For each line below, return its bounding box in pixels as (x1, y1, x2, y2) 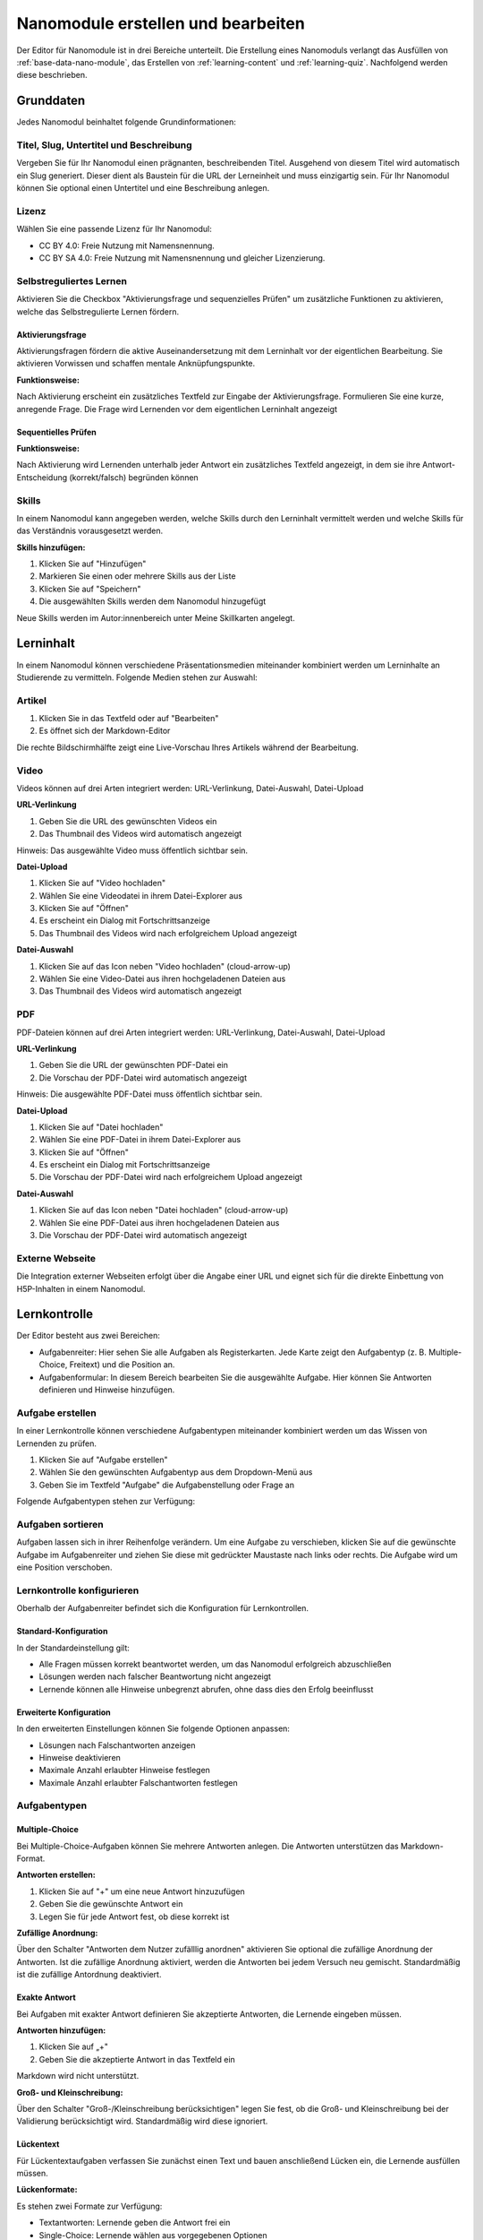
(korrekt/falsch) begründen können (68, 471, 199, 483)
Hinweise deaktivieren (38, 1752, 121, 1762)
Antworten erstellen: (16, 1869, 96, 1881)
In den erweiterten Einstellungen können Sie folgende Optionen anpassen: (16, 1723, 291, 1734)
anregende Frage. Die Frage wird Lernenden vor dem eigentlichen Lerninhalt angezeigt (16, 403, 337, 414)
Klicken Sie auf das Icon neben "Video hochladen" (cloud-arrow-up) (38, 961, 291, 971)
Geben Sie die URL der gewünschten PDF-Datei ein (38, 1060, 228, 1071)
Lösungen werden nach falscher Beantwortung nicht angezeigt (38, 1671, 272, 1682)
